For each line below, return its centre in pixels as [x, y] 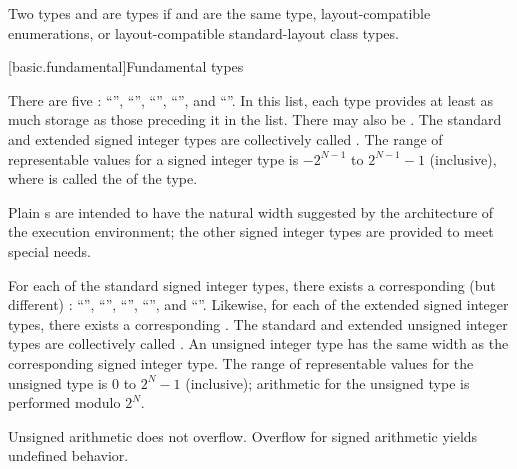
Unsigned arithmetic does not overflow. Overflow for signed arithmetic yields [243, 435]
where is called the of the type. [103, 178]
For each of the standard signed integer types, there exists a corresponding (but [252, 284]
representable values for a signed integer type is [153, 158]
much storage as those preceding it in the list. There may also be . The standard [255, 119]
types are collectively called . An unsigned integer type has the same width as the [258, 343]
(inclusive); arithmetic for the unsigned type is [327, 382]
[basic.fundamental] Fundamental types [126, 66]
